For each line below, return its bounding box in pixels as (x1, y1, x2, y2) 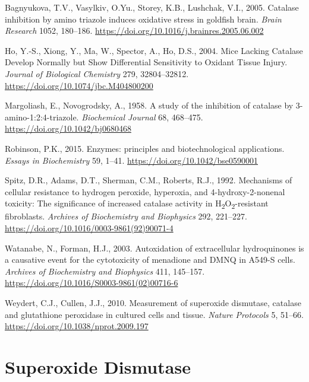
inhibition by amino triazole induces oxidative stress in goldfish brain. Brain (5, 12, 282, 25)
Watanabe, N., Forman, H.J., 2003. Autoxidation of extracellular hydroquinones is (5, 241, 304, 254)
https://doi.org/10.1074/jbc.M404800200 (5, 79, 153, 91)
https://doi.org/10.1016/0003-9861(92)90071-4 (5, 222, 174, 234)
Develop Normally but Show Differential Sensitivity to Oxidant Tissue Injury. (5, 56, 288, 68)
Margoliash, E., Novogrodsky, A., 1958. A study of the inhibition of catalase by (5, 99, 294, 112)
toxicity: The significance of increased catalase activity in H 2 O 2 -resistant (5, 197, 269, 211)
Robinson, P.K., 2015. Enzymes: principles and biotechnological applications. (5, 142, 285, 154)
